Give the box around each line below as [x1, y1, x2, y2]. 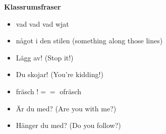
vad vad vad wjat [16, 18, 69, 29]
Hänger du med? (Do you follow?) [16, 120, 121, 130]
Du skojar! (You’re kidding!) [16, 69, 103, 80]
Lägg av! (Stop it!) [16, 52, 74, 62]
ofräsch [60, 86, 82, 96]
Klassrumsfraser [4, 2, 61, 12]
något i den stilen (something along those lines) [16, 35, 163, 46]
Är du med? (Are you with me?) [16, 103, 117, 113]
